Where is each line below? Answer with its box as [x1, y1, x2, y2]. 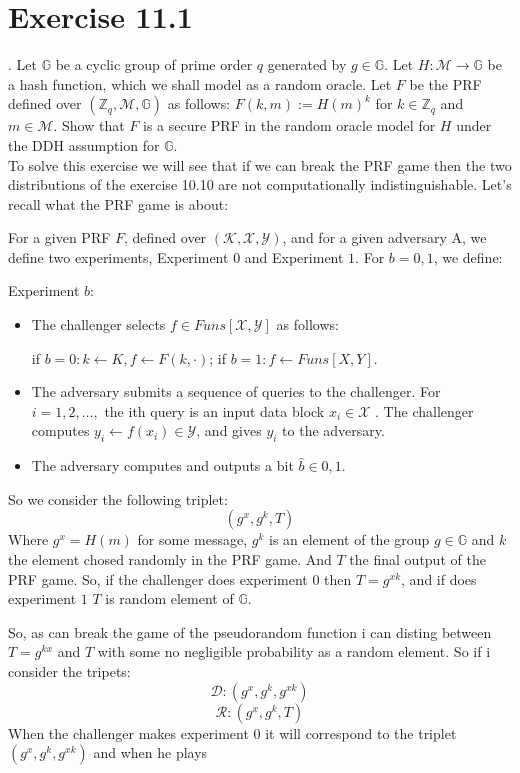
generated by [267, 54, 347, 75]
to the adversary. [282, 420, 385, 441]
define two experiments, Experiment [8, 246, 229, 267]
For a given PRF [8, 227, 111, 248]
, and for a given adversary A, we [282, 227, 487, 248]
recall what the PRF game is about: [8, 193, 229, 214]
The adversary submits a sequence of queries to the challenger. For [31, 381, 441, 402]
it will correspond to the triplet [265, 722, 457, 743]
